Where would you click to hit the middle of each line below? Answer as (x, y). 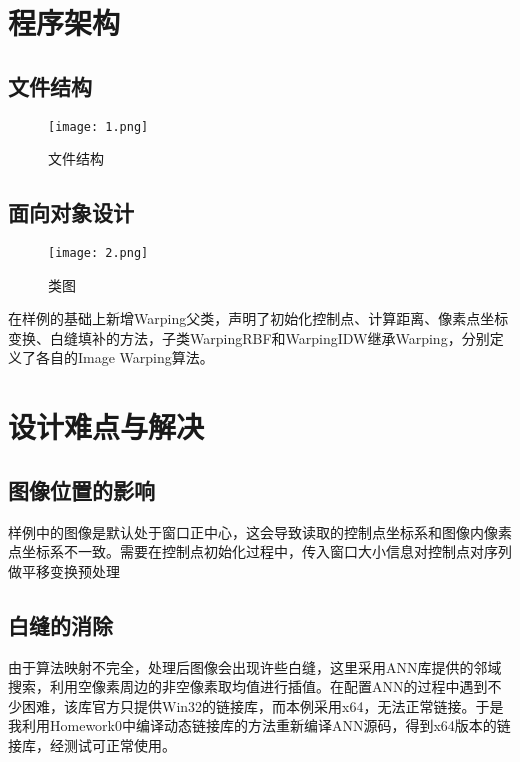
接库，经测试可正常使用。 (92, 745)
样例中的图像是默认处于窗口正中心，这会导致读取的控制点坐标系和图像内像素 (260, 531)
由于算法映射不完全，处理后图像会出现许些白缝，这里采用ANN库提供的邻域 (255, 666)
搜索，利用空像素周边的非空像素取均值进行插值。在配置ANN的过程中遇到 (248, 686)
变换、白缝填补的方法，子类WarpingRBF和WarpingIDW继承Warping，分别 (249, 337)
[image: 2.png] (98, 253)
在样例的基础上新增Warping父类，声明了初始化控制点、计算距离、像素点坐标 (258, 318)
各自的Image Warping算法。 (124, 357)
